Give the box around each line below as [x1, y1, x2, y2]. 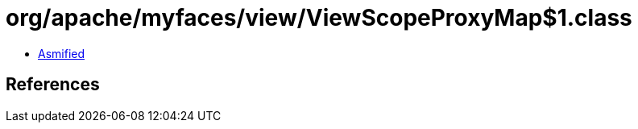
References [6, 74, 100, 95]
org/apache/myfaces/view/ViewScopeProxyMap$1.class [6, 4, 632, 31]
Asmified [38, 46, 85, 60]
